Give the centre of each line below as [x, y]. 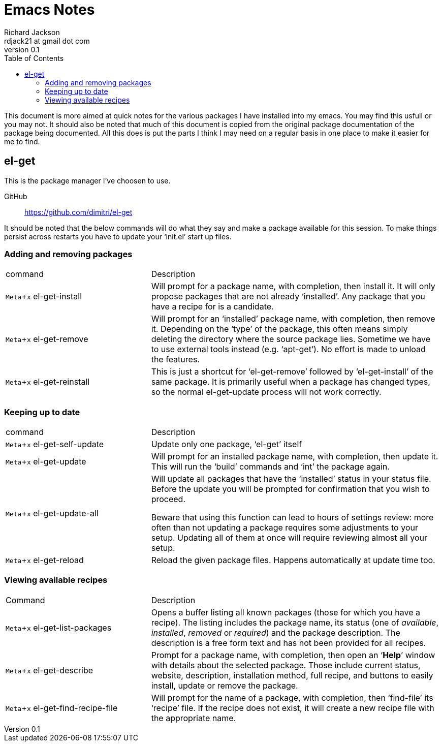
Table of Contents [34, 58]
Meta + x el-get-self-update [55, 444]
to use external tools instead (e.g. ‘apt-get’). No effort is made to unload [288, 349]
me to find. [22, 141]
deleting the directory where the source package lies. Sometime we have [291, 339]
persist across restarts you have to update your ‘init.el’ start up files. [118, 236]
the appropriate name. [194, 718]
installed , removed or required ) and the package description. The [276, 632]
